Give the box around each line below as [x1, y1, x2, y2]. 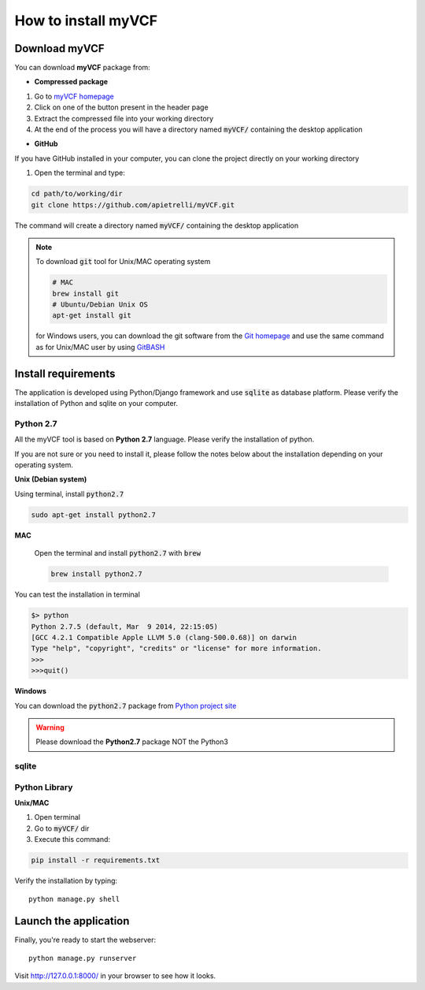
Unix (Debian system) [14, 475, 87, 484]
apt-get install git [52, 311, 131, 320]
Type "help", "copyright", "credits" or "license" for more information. [31, 644, 322, 653]
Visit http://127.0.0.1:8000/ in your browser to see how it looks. [14, 971, 216, 981]
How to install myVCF [14, 12, 157, 29]
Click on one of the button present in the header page [34, 102, 209, 112]
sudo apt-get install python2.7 [31, 510, 157, 519]
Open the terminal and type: [34, 168, 125, 177]
